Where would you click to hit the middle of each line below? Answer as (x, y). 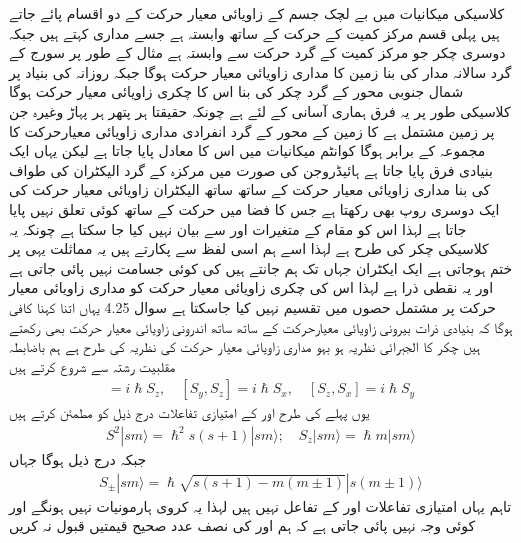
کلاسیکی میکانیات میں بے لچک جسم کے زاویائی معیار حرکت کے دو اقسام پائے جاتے (257, 13)
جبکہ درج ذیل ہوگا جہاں (78, 458)
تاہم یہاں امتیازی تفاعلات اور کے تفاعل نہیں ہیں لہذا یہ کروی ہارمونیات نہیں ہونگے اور (260, 505)
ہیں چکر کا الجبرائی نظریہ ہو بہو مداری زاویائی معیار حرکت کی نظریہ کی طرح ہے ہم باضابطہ (245, 346)
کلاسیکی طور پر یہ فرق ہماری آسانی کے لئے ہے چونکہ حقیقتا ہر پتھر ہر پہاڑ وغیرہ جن (260, 110)
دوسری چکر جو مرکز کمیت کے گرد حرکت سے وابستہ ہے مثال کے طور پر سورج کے (257, 52)
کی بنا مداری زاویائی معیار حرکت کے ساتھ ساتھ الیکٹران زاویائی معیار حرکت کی (250, 189)
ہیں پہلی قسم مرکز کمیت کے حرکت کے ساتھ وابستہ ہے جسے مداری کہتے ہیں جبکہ (254, 32)
